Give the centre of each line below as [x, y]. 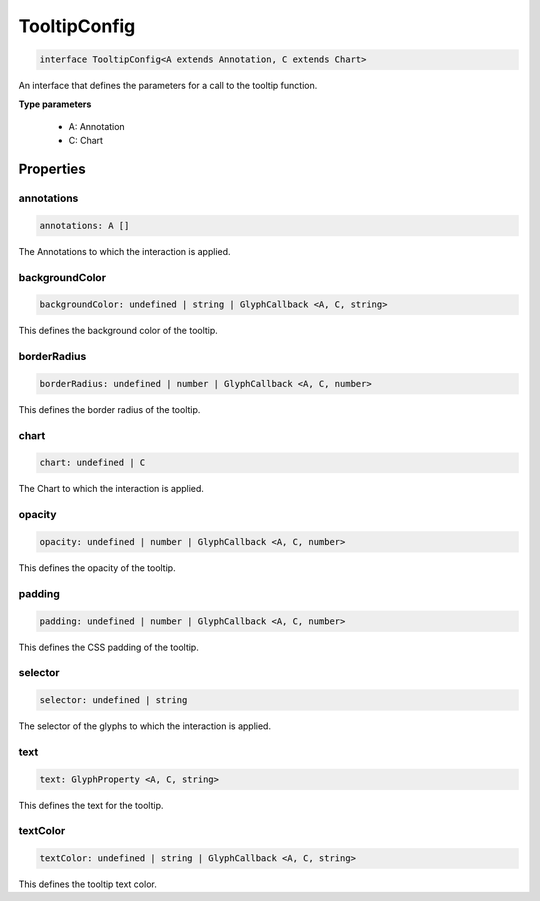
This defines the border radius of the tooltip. [109, 409]
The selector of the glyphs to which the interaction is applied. [145, 726]
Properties [52, 169]
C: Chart [86, 141]
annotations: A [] [84, 225]
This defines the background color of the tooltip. [118, 331]
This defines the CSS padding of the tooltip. [108, 647]
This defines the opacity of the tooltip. [97, 567]
